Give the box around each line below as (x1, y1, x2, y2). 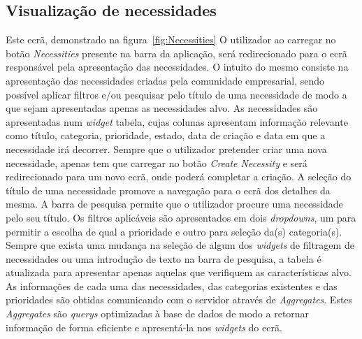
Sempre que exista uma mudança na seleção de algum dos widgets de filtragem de (6, 238, 354, 252)
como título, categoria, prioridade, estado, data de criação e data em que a (6, 128, 326, 143)
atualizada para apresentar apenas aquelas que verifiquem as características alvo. (6, 265, 352, 280)
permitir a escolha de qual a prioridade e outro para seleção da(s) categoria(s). (6, 224, 342, 238)
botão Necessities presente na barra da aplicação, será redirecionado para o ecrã (6, 45, 347, 60)
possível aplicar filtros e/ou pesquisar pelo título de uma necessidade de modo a (6, 87, 347, 101)
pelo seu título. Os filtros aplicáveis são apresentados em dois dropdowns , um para (6, 210, 356, 224)
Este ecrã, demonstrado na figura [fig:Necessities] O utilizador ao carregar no (6, 32, 336, 47)
